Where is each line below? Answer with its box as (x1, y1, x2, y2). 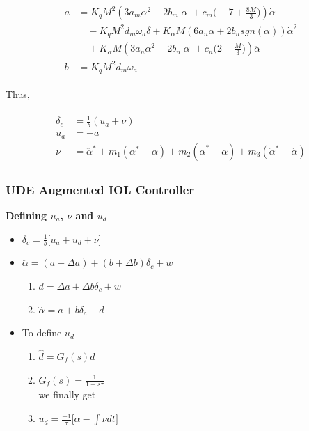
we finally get (38, 387, 96, 402)
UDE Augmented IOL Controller (6, 180, 195, 198)
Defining (6, 208, 47, 223)
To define (22, 325, 62, 340)
